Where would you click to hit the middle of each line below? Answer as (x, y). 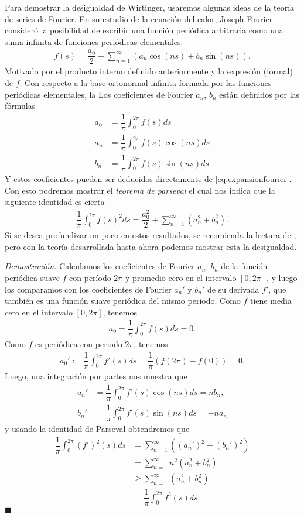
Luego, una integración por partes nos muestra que (96, 376)
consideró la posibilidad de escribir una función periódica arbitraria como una (144, 30)
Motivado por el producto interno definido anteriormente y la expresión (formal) (149, 71)
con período (90, 277)
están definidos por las (259, 94)
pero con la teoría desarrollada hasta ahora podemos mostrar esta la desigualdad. (151, 246)
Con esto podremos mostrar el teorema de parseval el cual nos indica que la (140, 190)
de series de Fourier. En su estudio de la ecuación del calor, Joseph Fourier (139, 18)
